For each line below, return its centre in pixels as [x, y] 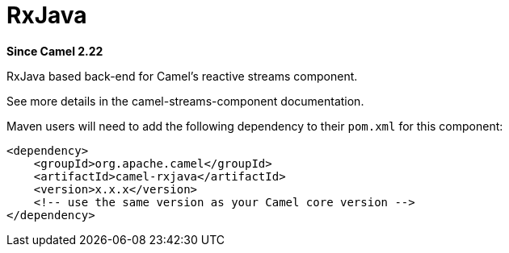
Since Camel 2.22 [55, 51]
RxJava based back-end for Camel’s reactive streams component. [182, 76]
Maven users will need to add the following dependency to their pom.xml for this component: [255, 126]
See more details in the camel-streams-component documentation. [185, 101]
